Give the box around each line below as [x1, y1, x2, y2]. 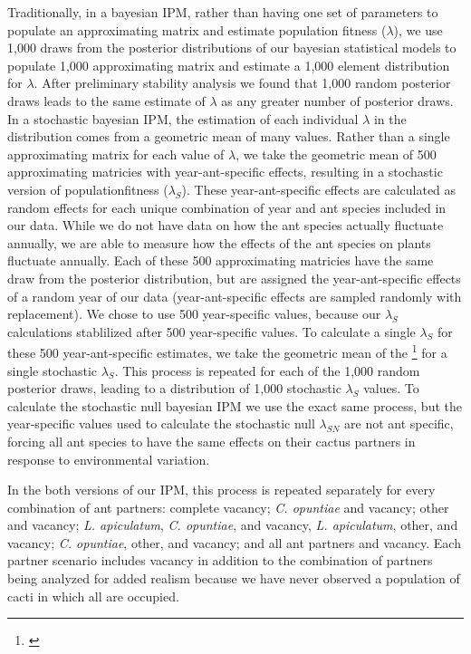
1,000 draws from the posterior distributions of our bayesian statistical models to [7, 38, 457, 57]
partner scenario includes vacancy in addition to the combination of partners [7, 551, 433, 570]
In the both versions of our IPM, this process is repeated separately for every [7, 480, 436, 499]
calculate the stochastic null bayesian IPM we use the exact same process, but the [7, 396, 462, 415]
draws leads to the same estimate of [7, 91, 206, 110]
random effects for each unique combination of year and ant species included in [7, 197, 447, 216]
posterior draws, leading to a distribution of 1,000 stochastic [7, 379, 341, 398]
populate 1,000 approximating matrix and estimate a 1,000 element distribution [7, 55, 450, 74]
